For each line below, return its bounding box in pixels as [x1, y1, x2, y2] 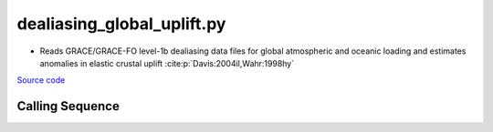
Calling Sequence [16, 98, 121, 114]
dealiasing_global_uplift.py [16, 14, 226, 34]
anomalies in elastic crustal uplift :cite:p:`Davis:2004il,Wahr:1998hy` [39, 57, 295, 68]
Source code [16, 75, 66, 86]
